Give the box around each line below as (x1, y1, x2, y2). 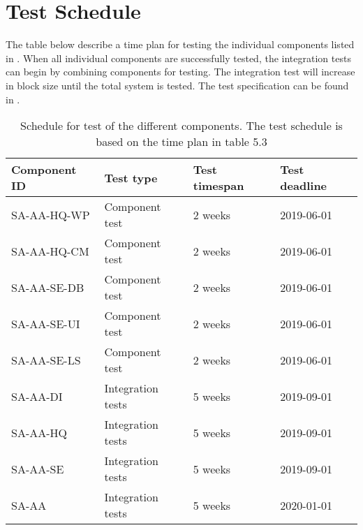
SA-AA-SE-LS (11, 351, 81, 368)
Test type (104, 169, 158, 186)
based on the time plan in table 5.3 (96, 133, 267, 150)
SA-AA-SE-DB (11, 279, 84, 295)
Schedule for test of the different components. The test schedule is (20, 117, 343, 134)
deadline (280, 177, 327, 194)
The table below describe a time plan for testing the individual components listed (6, 37, 355, 52)
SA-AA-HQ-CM (11, 242, 89, 259)
